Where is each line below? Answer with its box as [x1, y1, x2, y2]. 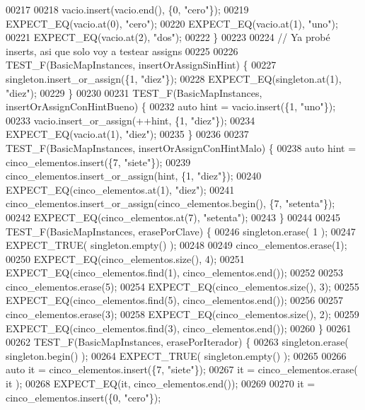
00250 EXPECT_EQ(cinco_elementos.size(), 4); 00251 [6, 251, 245, 266]
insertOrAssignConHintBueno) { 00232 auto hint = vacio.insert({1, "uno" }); [6, 99, 336, 114]
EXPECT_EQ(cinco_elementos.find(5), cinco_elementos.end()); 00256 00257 [6, 293, 343, 307]
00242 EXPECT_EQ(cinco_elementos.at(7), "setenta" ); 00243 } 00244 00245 [6, 209, 341, 224]
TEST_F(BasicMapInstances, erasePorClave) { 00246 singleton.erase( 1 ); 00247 [6, 223, 356, 238]
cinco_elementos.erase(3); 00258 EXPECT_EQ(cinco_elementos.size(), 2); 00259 [6, 307, 359, 322]
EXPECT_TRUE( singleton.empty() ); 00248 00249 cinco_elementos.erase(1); [6, 238, 347, 252]
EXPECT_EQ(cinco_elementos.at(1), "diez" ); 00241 [6, 182, 235, 197]
